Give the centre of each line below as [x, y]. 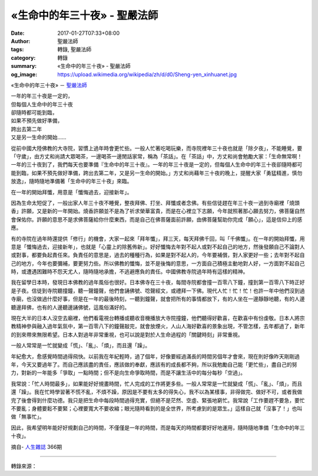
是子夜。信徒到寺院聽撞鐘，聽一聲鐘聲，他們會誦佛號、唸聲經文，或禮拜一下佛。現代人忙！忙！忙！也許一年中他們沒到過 [158, 291]
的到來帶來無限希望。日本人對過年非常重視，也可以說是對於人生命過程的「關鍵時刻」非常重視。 [127, 334]
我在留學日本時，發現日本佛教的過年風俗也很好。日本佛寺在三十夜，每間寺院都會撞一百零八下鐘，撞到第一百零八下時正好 [158, 282]
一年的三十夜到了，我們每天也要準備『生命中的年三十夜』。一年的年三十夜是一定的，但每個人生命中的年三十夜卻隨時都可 [157, 165]
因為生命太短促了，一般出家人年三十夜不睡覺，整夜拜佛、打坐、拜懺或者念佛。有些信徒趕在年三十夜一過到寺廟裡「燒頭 [155, 203]
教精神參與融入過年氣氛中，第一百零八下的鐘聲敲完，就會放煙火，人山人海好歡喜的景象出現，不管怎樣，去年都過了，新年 [158, 326]
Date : [18, 33]
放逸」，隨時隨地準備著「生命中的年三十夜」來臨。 [72, 181]
